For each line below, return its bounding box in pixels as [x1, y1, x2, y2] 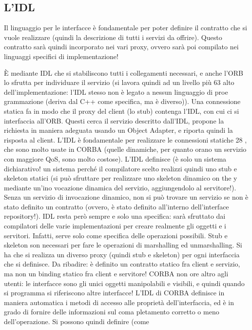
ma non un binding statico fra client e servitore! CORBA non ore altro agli [4, 268, 229, 279]
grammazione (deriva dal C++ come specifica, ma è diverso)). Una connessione [4, 96, 241, 106]
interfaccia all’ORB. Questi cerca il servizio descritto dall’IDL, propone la [4, 115, 224, 125]
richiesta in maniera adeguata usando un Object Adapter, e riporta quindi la [4, 125, 233, 135]
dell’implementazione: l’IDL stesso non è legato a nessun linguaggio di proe [4, 86, 228, 97]
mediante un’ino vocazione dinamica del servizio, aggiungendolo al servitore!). [4, 182, 236, 192]
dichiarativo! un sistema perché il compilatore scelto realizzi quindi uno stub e [4, 163, 237, 173]
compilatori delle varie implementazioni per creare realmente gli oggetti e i [4, 221, 226, 231]
